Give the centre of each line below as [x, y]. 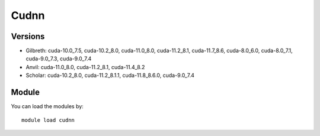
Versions [28, 36]
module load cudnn [48, 120]
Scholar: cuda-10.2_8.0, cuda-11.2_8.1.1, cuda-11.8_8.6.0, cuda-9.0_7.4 [110, 75]
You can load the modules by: [47, 106]
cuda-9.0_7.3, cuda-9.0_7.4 [59, 59]
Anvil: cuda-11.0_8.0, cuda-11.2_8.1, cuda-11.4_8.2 [85, 67]
